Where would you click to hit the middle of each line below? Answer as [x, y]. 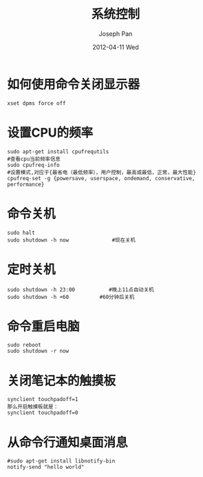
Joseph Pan [116, 33]
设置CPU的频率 [50, 133]
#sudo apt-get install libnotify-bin [61, 461]
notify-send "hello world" [46, 467]
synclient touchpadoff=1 [43, 400]
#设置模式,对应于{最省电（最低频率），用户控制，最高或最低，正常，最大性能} [101, 172]
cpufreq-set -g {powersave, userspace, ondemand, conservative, [101, 178]
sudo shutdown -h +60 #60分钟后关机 [71, 297]
